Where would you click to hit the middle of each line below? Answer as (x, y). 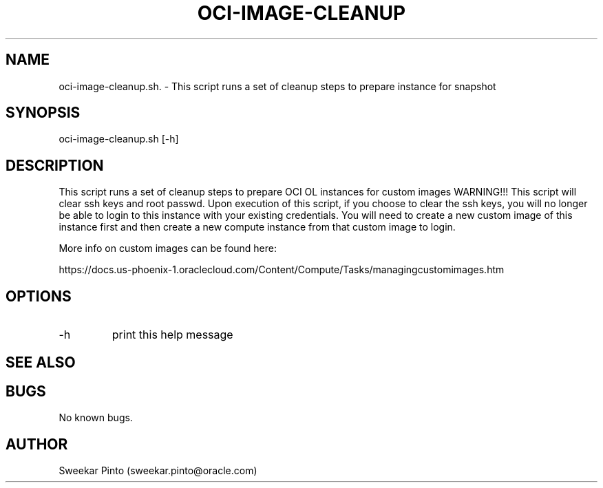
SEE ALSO (41, 362)
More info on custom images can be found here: (168, 248)
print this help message (172, 335)
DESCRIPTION (55, 165)
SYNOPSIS (43, 113)
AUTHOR (37, 444)
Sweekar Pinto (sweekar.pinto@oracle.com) (158, 471)
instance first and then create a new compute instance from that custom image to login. (257, 227)
